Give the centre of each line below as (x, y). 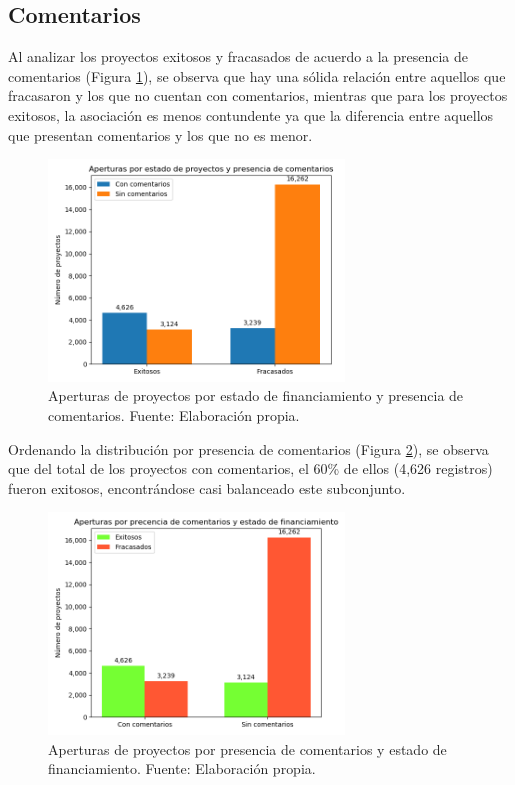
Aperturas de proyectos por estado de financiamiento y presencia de (256, 395)
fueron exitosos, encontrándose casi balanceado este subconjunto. (207, 487)
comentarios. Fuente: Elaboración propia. (174, 414)
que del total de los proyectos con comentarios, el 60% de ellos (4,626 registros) (250, 468)
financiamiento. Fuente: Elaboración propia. (182, 768)
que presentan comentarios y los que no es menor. (160, 134)
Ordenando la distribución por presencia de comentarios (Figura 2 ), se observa (248, 448)
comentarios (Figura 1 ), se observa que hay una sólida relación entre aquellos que (257, 75)
